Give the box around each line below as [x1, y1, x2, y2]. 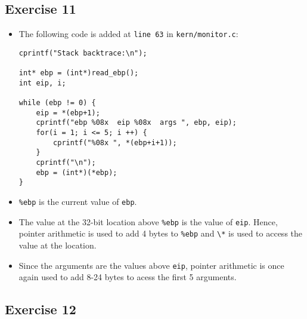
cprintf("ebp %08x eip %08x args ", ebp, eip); [36, 118, 237, 127]
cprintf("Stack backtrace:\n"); [18, 48, 147, 57]
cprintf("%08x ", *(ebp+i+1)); [53, 138, 177, 147]
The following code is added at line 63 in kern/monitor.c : [18, 27, 238, 40]
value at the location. [18, 239, 97, 251]
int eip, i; [18, 78, 66, 87]
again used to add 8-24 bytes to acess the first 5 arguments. [18, 271, 237, 283]
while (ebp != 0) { [18, 99, 96, 108]
